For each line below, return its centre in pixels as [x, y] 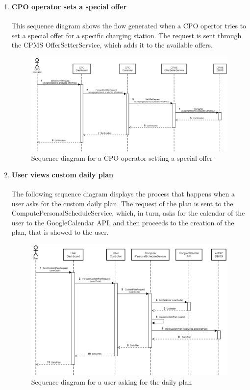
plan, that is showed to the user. [60, 232]
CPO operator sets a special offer [69, 6]
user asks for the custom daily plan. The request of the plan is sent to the [122, 203]
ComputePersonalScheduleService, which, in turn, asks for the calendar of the [128, 213]
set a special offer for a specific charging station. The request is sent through [126, 35]
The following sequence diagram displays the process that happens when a [123, 194]
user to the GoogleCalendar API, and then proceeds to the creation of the [123, 222]
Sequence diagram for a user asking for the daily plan [112, 381]
